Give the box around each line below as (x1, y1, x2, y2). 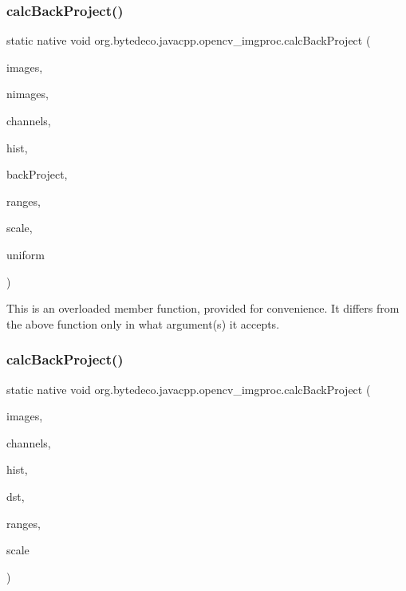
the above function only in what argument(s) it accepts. (6, 315, 280, 332)
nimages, (6, 85, 49, 102)
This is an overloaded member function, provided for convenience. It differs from (6, 300, 400, 317)
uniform (6, 246, 45, 262)
